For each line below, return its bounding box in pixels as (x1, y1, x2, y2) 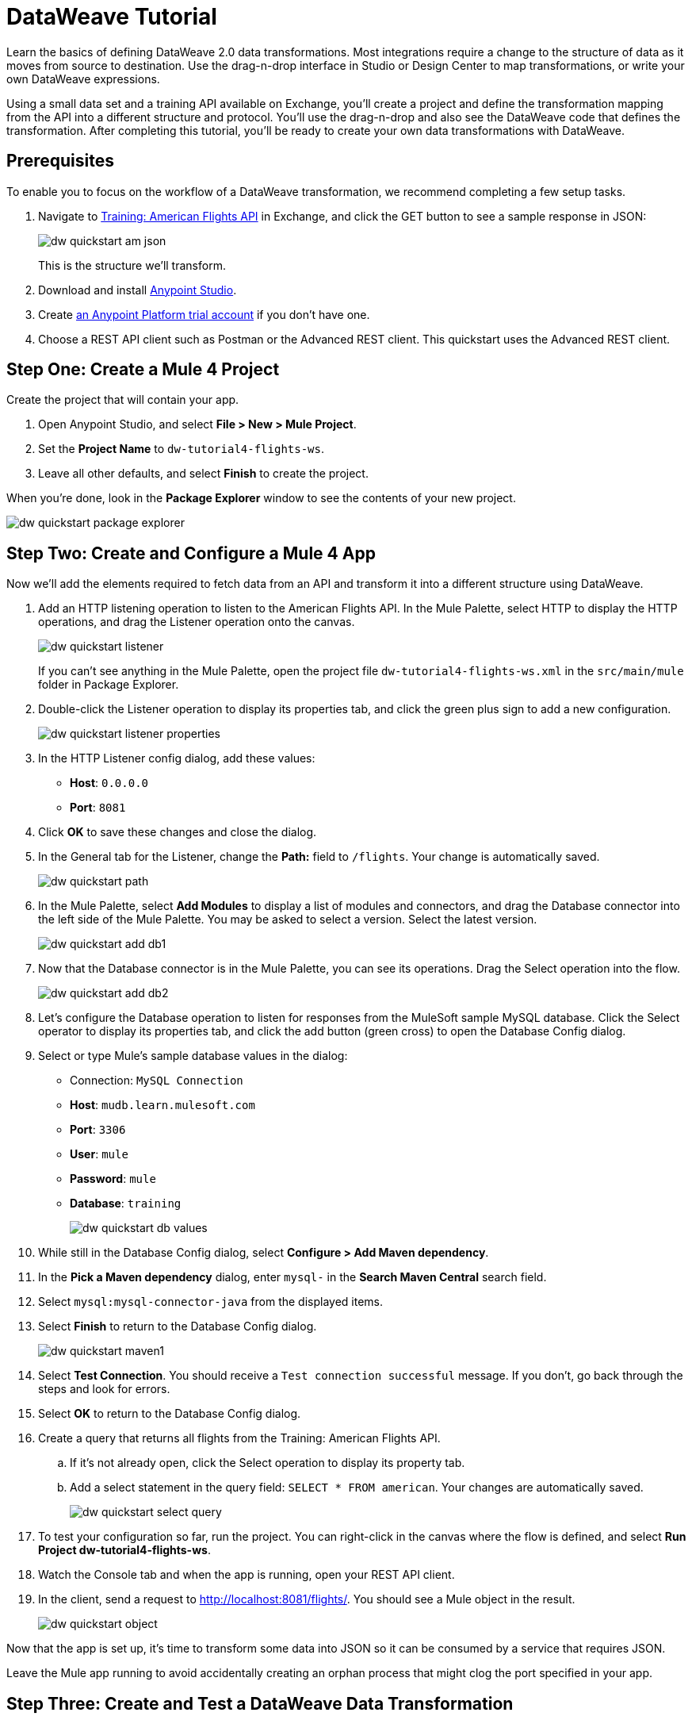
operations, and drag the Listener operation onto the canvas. (38, 615, 355, 629)
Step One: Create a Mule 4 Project (6, 359, 280, 380)
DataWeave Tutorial (6, 3, 217, 30)
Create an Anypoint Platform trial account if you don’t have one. (38, 307, 370, 321)
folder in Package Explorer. (38, 678, 179, 692)
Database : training (70, 1196, 182, 1211)
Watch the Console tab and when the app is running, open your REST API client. (38, 1568, 455, 1582)
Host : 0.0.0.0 (70, 776, 149, 790)
